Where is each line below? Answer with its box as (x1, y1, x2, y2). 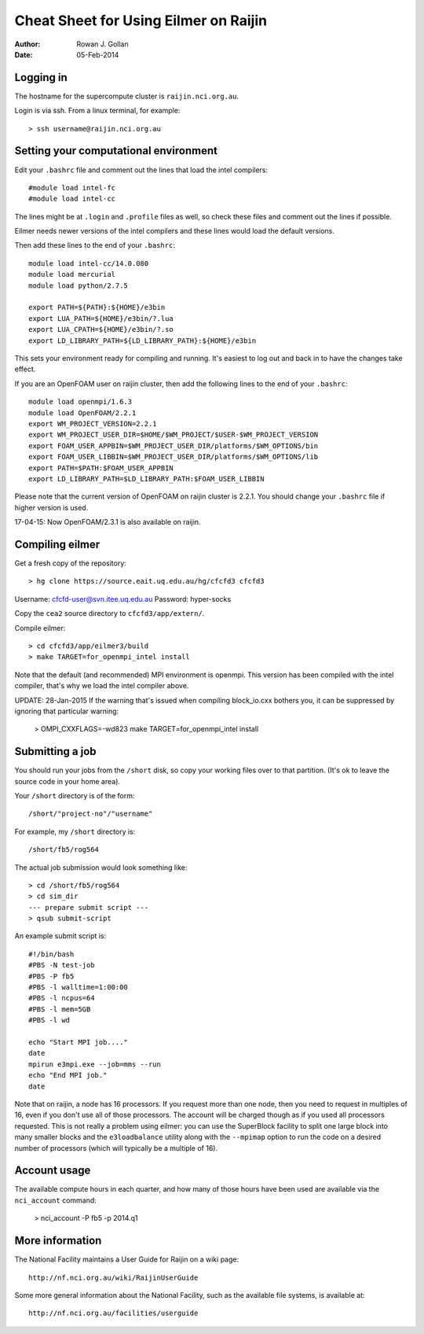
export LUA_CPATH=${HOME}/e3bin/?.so (28, 325, 174, 334)
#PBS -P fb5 (28, 971, 75, 981)
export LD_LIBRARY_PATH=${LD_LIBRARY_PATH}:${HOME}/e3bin (28, 336, 257, 345)
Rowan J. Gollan (76, 39, 129, 49)
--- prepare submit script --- (28, 903, 149, 912)
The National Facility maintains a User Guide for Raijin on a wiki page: (14, 1255, 239, 1264)
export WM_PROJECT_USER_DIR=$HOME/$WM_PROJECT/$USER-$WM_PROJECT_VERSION (28, 430, 319, 440)
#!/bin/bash (28, 949, 75, 959)
